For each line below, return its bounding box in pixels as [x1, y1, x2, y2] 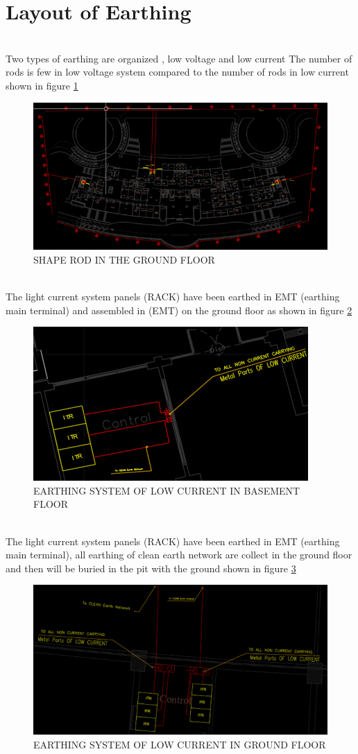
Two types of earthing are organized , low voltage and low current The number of [6, 51, 352, 65]
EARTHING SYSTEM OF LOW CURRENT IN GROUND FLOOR [33, 737, 326, 751]
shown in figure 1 [6, 78, 78, 92]
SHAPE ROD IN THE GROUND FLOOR [33, 252, 215, 266]
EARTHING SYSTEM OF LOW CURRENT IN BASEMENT [33, 483, 300, 497]
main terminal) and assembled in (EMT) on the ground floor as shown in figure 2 [6, 302, 352, 317]
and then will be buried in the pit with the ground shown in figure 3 [6, 560, 296, 575]
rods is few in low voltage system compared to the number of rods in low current [6, 65, 349, 79]
